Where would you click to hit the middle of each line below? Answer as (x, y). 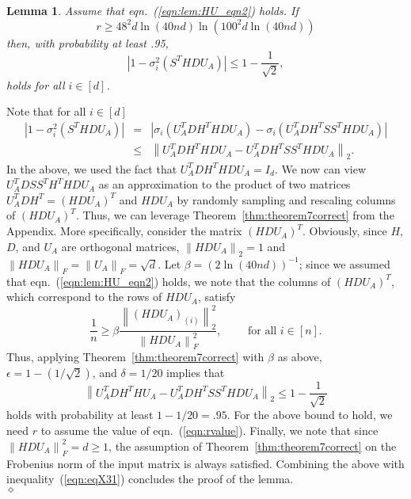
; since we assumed (344, 263)
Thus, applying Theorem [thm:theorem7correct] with (135, 357)
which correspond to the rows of (84, 297)
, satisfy (217, 297)
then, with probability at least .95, (88, 42)
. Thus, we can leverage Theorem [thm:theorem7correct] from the (235, 215)
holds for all (36, 84)
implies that (196, 373)
